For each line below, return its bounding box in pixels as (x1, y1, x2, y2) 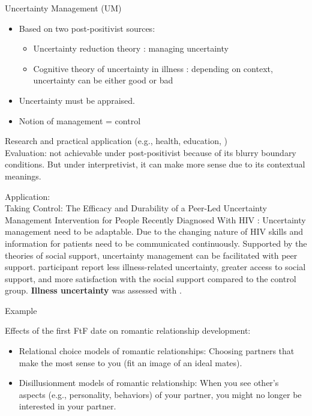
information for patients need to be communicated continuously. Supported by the (5, 237, 307, 249)
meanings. (5, 169, 41, 182)
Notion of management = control (19, 114, 141, 127)
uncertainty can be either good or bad (33, 74, 173, 86)
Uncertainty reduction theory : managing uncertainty (33, 42, 229, 55)
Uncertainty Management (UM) (5, 2, 122, 14)
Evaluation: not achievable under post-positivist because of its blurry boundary (5, 146, 296, 158)
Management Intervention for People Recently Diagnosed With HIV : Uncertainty (5, 213, 306, 226)
